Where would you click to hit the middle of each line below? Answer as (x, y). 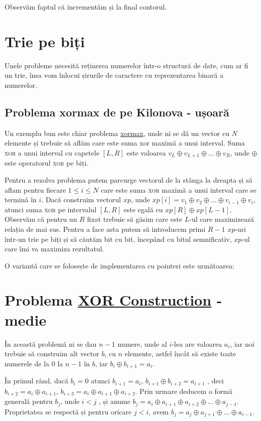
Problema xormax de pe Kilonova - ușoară (117, 112)
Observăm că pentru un (41, 219)
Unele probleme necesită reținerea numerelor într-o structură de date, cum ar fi (126, 65)
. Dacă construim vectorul (81, 199)
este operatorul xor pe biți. (47, 163)
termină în (21, 199)
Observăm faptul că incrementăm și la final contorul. (86, 7)
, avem (159, 411)
